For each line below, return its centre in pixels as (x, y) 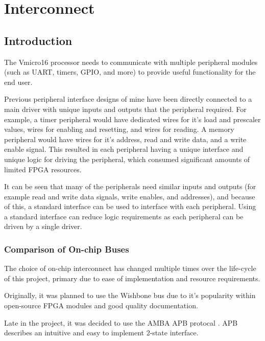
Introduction (38, 40)
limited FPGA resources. (43, 169)
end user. (18, 82)
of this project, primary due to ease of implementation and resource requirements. (132, 278)
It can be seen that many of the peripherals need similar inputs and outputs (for (130, 186)
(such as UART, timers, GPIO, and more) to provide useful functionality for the (130, 72)
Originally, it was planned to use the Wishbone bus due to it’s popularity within (130, 295)
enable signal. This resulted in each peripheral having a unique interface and (124, 149)
